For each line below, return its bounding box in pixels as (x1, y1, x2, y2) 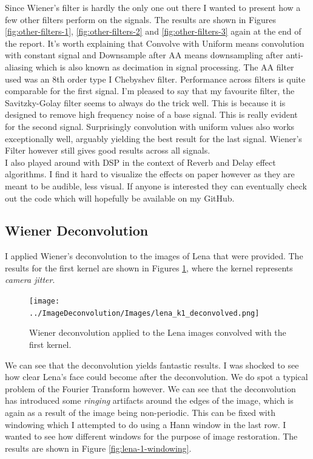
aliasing (5, 60, 33, 73)
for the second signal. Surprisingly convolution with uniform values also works (5, 120, 295, 132)
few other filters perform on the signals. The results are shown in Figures (5, 13, 277, 25)
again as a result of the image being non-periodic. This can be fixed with (5, 406, 275, 418)
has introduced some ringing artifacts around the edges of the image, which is (5, 394, 294, 407)
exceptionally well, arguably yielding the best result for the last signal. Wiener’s (5, 132, 302, 144)
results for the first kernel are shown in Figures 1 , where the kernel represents (5, 261, 293, 274)
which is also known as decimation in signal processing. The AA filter (35, 60, 294, 73)
